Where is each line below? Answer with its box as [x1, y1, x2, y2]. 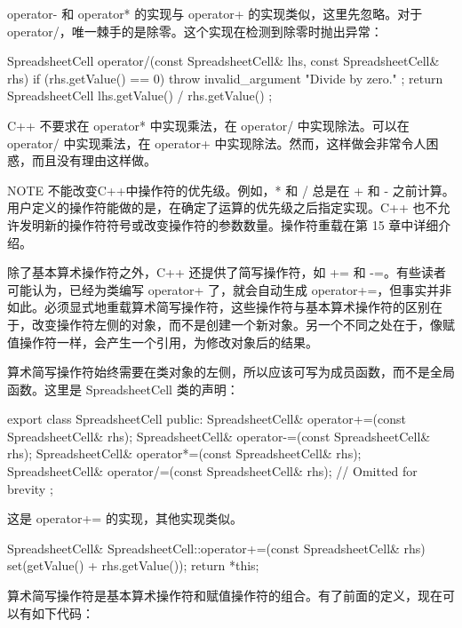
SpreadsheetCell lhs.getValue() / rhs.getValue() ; [7, 86, 273, 105]
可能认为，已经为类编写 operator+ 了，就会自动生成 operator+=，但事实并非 [7, 280, 452, 298]
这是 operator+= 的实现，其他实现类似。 [7, 509, 243, 528]
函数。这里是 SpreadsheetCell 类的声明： [7, 379, 239, 398]
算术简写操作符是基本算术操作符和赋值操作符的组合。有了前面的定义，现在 [7, 586, 442, 605]
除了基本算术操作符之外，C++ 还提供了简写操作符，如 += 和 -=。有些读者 [7, 263, 446, 282]
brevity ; [7, 479, 53, 497]
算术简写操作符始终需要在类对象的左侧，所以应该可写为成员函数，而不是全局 [7, 362, 455, 381]
